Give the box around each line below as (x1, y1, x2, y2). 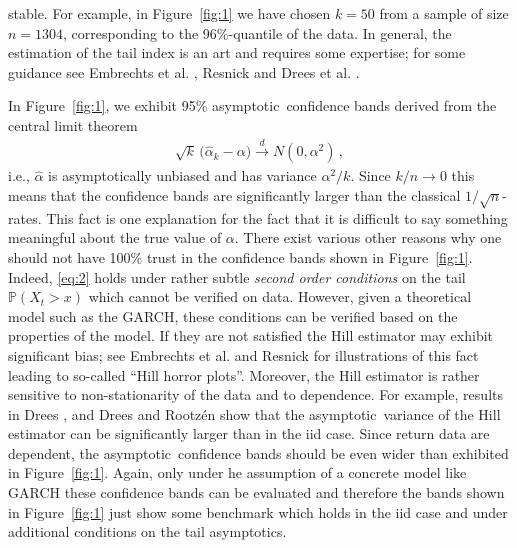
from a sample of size (379, 3, 509, 23)
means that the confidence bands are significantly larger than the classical (8, 184, 461, 205)
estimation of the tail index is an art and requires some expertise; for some (8, 42, 466, 63)
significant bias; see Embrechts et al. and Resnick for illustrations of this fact (8, 344, 479, 365)
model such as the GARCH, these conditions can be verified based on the (8, 305, 458, 326)
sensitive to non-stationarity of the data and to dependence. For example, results (8, 384, 503, 405)
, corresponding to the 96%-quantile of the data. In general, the (63, 22, 452, 43)
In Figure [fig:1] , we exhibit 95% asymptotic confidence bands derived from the (8, 95, 497, 116)
